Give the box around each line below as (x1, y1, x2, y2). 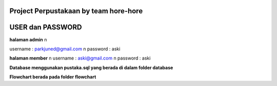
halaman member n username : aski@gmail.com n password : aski (9, 55, 151, 61)
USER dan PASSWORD (9, 23, 82, 32)
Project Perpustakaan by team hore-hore (9, 7, 143, 15)
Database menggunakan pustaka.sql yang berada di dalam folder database (9, 64, 173, 71)
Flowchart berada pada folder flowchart (9, 74, 96, 80)
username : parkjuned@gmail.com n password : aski (9, 46, 121, 52)
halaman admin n (9, 36, 47, 43)
